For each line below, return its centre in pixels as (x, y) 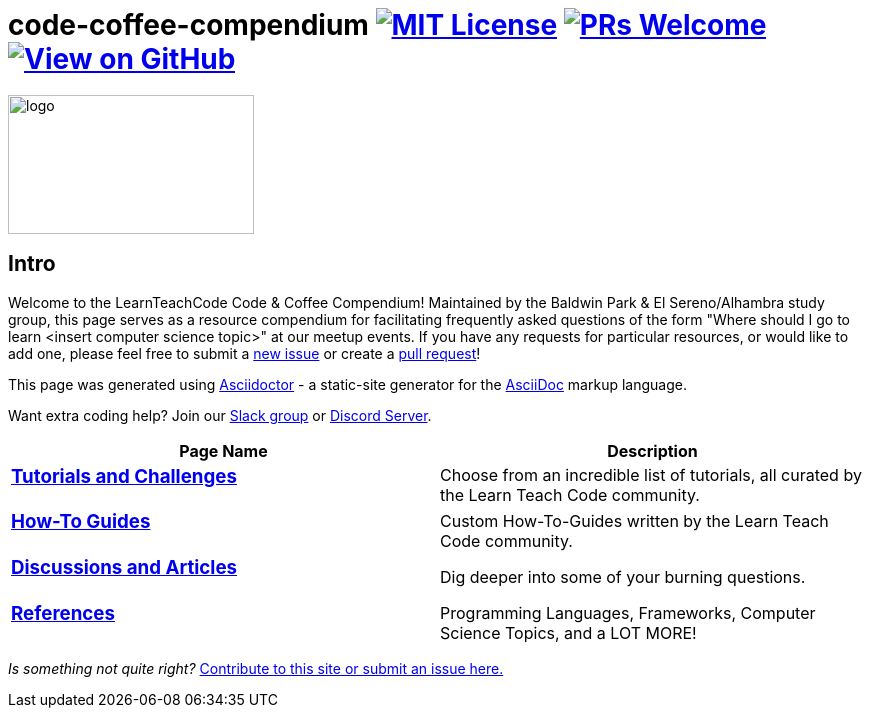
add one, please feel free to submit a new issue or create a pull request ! (244, 353)
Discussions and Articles (124, 568)
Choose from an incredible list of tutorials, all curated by (651, 475)
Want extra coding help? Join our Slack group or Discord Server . (220, 415)
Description (652, 450)
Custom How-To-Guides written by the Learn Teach (634, 521)
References (63, 613)
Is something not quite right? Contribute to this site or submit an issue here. (256, 669)
